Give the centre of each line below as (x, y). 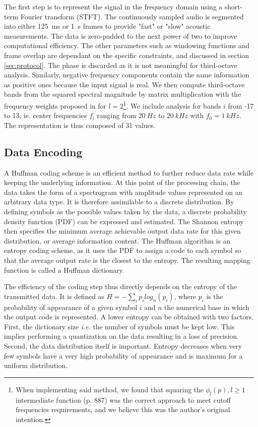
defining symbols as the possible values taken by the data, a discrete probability (126, 211)
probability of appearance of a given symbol (71, 307)
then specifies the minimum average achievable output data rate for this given (123, 231)
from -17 (241, 105)
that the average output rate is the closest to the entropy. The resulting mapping (127, 260)
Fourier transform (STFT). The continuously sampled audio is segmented (132, 16)
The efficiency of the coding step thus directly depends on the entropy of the (121, 286)
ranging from (117, 115)
